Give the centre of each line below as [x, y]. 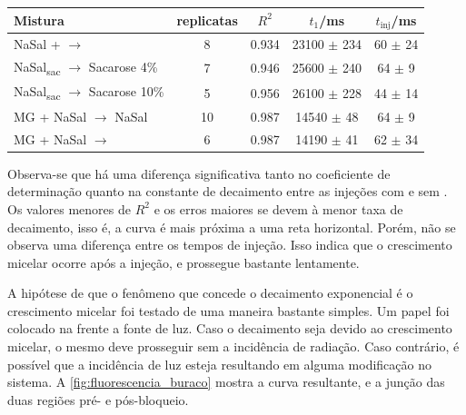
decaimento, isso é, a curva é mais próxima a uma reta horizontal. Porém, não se [232, 227]
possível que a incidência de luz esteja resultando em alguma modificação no [219, 364]
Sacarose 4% [123, 67]
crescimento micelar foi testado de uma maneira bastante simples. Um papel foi [228, 310]
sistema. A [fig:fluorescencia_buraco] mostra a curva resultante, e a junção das [226, 382]
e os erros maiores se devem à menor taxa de [278, 208]
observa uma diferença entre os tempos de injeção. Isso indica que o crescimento [230, 245]
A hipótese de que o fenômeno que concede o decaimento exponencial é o [210, 293]
